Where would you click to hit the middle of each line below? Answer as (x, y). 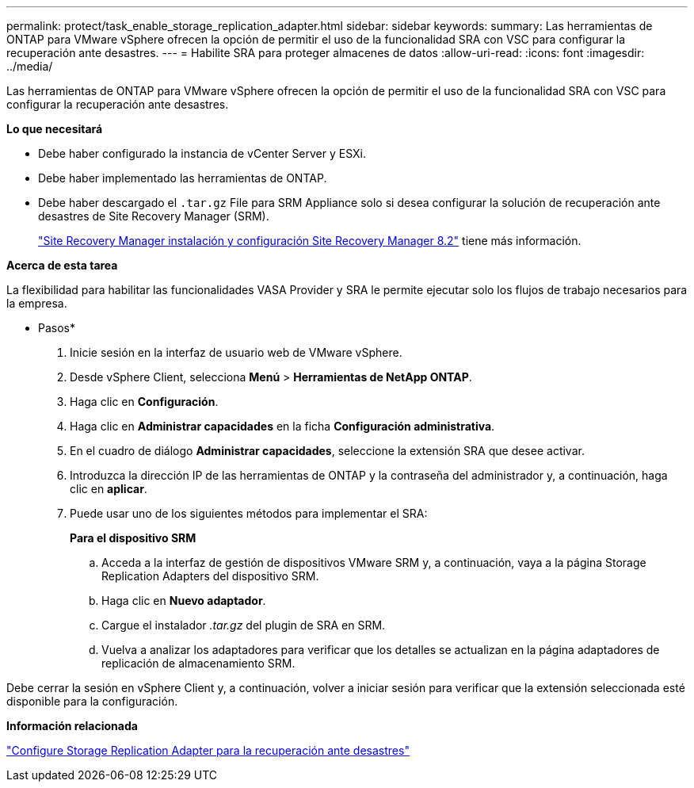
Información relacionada (72, 726)
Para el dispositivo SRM (133, 538)
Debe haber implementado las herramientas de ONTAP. (183, 178)
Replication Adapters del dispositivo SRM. (210, 576)
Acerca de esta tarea (62, 265)
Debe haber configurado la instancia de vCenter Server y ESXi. (202, 153)
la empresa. (37, 303)
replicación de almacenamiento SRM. (198, 663)
